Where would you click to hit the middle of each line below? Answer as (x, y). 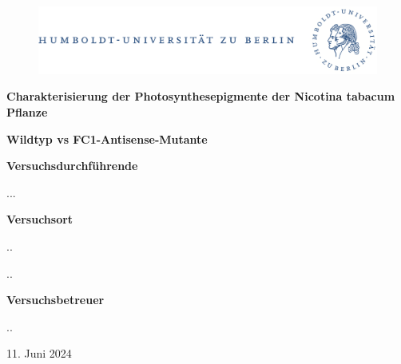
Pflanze (27, 112)
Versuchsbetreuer (56, 300)
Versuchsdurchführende (72, 166)
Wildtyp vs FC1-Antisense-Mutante (107, 138)
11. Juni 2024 (39, 353)
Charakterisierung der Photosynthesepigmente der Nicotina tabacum (201, 96)
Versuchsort (40, 219)
